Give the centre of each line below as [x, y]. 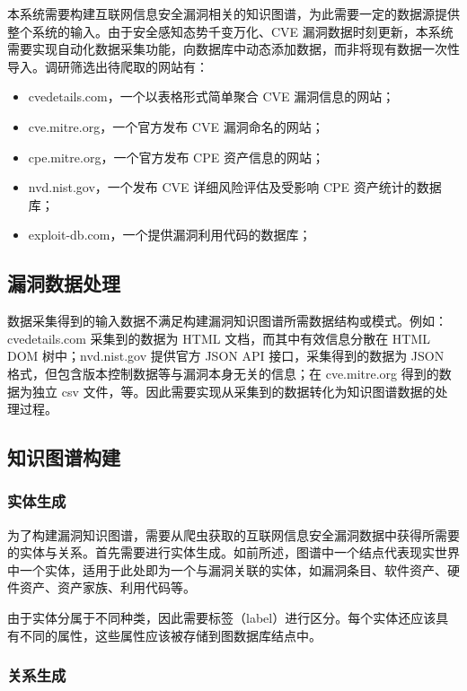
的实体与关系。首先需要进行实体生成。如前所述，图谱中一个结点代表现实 [221, 552]
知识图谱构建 [64, 457]
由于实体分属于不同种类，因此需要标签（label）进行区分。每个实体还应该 [222, 618]
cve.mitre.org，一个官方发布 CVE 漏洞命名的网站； [176, 126]
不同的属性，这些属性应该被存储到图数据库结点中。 [170, 635]
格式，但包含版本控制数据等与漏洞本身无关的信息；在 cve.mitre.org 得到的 [223, 373]
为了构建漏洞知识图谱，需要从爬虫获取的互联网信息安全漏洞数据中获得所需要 [233, 534]
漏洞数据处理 [64, 283]
